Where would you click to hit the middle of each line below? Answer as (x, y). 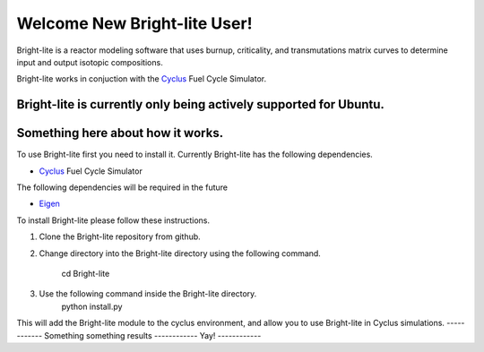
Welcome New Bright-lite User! (134, 23)
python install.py (92, 306)
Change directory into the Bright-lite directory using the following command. (180, 253)
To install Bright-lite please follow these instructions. (113, 220)
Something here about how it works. (120, 133)
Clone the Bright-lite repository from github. (120, 236)
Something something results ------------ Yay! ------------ (153, 335)
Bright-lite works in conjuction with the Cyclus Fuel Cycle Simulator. (142, 79)
